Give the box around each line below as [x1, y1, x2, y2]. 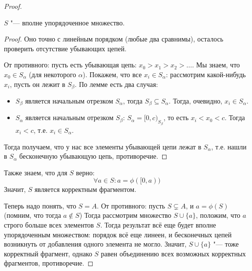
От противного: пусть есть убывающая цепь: [4, 60, 137, 70]
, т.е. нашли [211, 141, 247, 151]
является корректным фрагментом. [34, 184, 137, 194]
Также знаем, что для [4, 167, 67, 177]
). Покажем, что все [83, 69, 142, 79]
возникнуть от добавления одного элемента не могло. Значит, [4, 239, 187, 249]
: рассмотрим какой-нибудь [166, 69, 246, 79]
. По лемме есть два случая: [75, 79, 158, 89]
